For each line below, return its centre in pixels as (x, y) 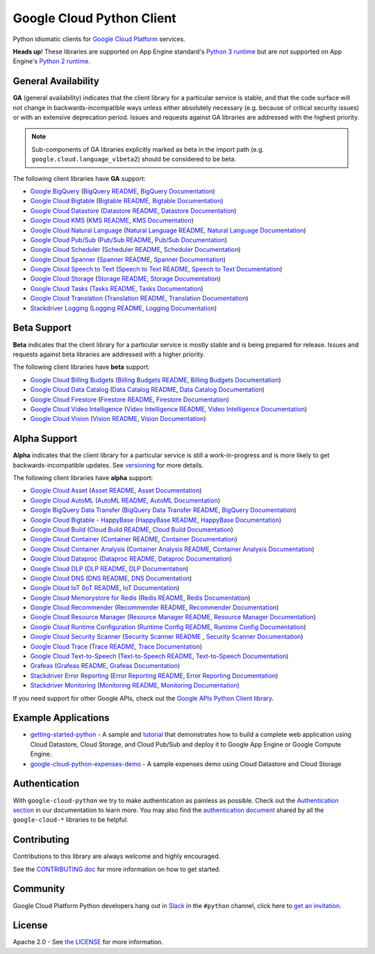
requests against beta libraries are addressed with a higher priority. (109, 354)
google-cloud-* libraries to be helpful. (70, 820)
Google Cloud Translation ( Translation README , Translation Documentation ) (139, 299)
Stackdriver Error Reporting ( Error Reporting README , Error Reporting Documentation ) (154, 676)
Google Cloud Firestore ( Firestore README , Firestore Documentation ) (130, 399)
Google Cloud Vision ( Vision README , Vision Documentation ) (118, 419)
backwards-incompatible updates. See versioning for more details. (108, 465)
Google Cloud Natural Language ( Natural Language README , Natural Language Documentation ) (168, 230)
